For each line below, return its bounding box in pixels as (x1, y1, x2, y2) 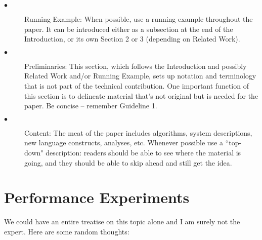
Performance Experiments (4, 187, 190, 208)
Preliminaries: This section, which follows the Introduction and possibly (24, 60, 247, 71)
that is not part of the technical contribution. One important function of (24, 80, 249, 91)
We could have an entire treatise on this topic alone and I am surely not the (4, 216, 240, 227)
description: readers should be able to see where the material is (46, 147, 241, 157)
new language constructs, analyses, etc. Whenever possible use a (24, 137, 223, 148)
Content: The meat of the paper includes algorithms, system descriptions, (24, 127, 252, 138)
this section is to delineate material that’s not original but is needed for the (24, 90, 258, 101)
